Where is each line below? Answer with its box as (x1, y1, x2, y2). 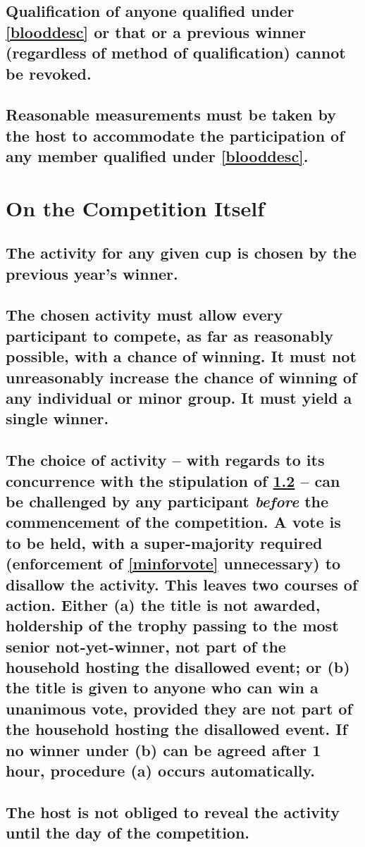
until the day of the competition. (6, 822, 250, 843)
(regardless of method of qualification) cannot (6, 42, 346, 63)
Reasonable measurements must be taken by (6, 104, 336, 125)
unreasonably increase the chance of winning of (6, 366, 357, 388)
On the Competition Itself (6, 193, 264, 222)
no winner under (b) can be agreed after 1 (6, 738, 321, 760)
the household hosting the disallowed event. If (6, 718, 347, 740)
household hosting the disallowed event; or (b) (6, 656, 350, 678)
